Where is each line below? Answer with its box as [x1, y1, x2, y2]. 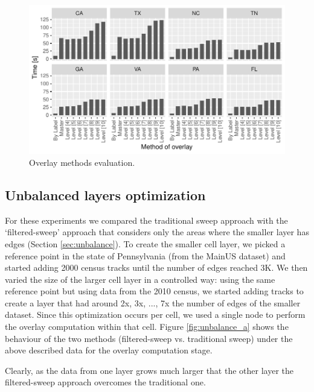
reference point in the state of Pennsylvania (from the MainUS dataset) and [5, 249, 286, 262]
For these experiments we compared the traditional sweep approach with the [5, 213, 288, 226]
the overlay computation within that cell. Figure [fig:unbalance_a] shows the [5, 320, 289, 333]
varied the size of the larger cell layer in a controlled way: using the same [5, 273, 275, 285]
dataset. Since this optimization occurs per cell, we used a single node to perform [5, 308, 306, 321]
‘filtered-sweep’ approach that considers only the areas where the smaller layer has [5, 226, 309, 238]
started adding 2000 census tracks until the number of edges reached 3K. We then [5, 261, 308, 274]
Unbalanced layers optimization [5, 185, 206, 204]
